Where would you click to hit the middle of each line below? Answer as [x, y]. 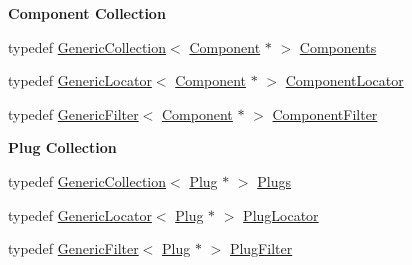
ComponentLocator [344, 80]
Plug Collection [62, 147]
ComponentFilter [325, 113]
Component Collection [87, 13]
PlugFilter [261, 248]
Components [338, 46]
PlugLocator [281, 214]
